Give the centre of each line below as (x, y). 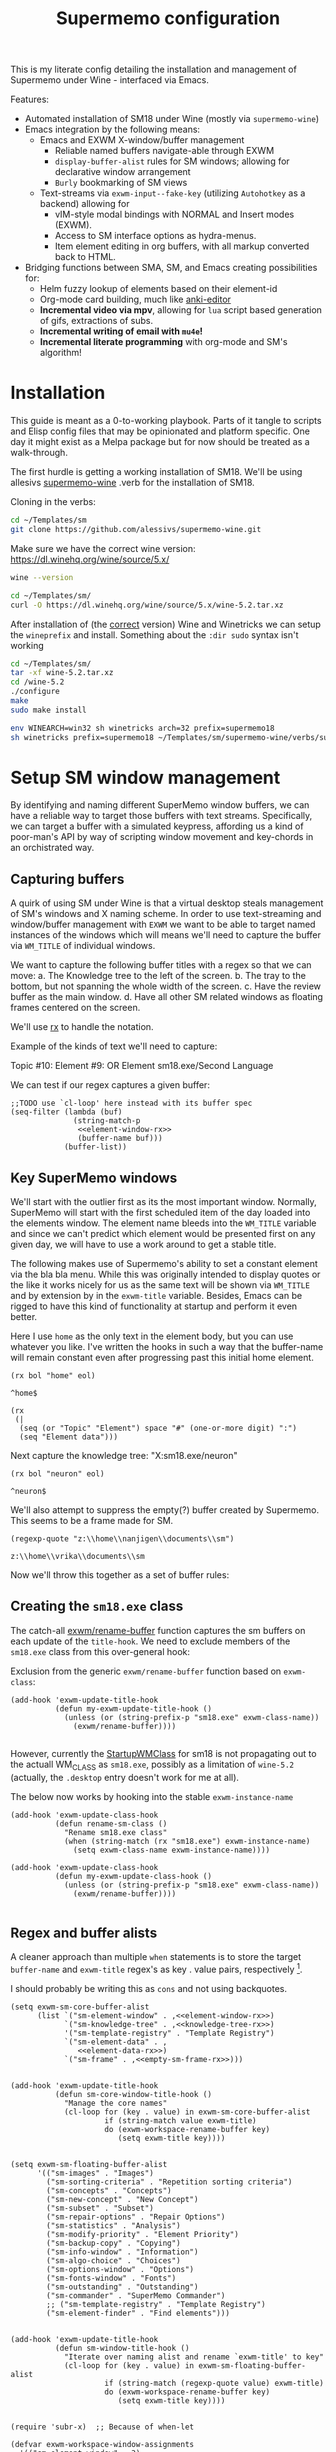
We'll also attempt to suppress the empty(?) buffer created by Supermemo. (165, 1510)
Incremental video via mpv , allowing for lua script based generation (181, 310)
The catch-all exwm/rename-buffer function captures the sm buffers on (158, 1630)
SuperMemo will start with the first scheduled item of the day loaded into (160, 1213)
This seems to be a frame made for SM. (92, 1521)
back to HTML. (85, 257)
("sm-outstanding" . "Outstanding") (122, 2287)
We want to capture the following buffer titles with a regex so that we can (161, 965)
